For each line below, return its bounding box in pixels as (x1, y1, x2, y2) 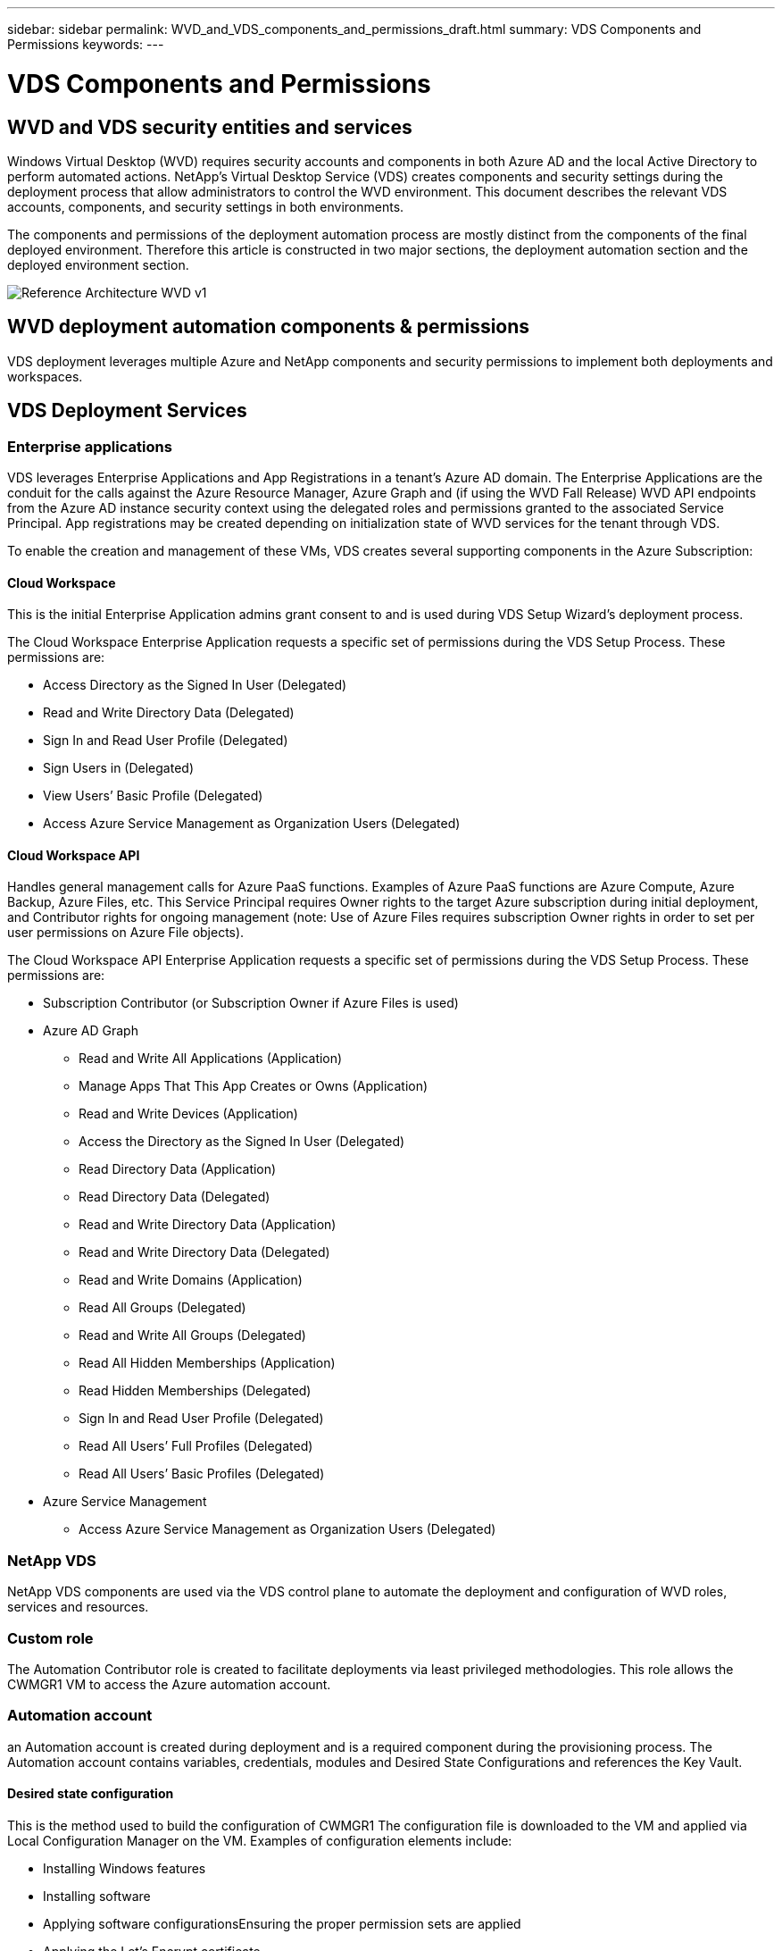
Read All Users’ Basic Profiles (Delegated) (79, 1466, 325, 1482)
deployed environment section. (7, 256, 189, 272)
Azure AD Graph (43, 1023, 138, 1039)
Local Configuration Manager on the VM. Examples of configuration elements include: (7, 1832, 512, 1848)
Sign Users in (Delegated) (43, 760, 194, 776)
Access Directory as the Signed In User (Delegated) (43, 677, 347, 693)
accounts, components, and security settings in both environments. (7, 198, 404, 214)
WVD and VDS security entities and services (7, 115, 412, 138)
